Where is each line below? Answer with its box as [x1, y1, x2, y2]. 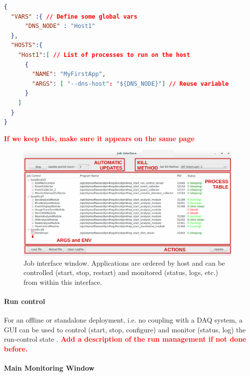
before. [4, 343, 28, 353]
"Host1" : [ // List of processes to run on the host [18, 51, 190, 58]
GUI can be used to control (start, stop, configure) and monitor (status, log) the [4, 324, 246, 334]
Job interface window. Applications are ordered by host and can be [24, 257, 225, 268]
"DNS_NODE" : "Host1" [25, 23, 96, 30]
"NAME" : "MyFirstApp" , [32, 71, 106, 78]
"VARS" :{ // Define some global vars [11, 13, 138, 20]
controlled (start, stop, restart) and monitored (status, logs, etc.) [24, 267, 218, 277]
